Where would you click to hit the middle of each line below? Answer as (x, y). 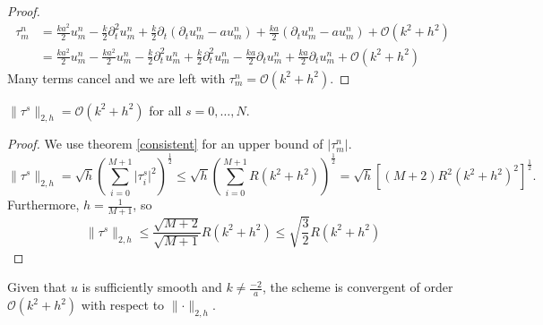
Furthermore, (43, 205)
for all (165, 110)
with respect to (123, 305)
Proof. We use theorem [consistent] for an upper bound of (165, 144)
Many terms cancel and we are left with (116, 77)
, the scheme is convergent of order (358, 287)
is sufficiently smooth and (152, 287)
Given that (37, 287)
